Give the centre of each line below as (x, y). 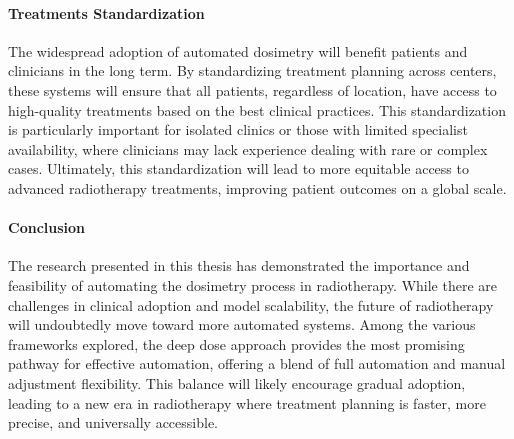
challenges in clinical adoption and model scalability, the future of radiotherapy (251, 304)
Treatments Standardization (106, 12)
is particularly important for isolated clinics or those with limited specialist (238, 129)
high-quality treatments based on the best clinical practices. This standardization (257, 109)
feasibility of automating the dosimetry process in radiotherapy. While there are (253, 284)
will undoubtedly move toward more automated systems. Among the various (242, 324)
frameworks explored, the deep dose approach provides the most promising (236, 343)
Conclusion (47, 227)
